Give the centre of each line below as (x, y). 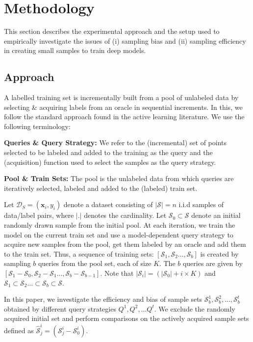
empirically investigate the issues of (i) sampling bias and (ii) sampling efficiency (125, 40)
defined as (19, 330)
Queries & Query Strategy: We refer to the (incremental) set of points (115, 143)
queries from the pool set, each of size (95, 263)
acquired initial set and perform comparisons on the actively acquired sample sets (126, 318)
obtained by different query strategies (60, 308)
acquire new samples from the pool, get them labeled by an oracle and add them (125, 244)
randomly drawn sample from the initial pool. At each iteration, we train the (120, 225)
